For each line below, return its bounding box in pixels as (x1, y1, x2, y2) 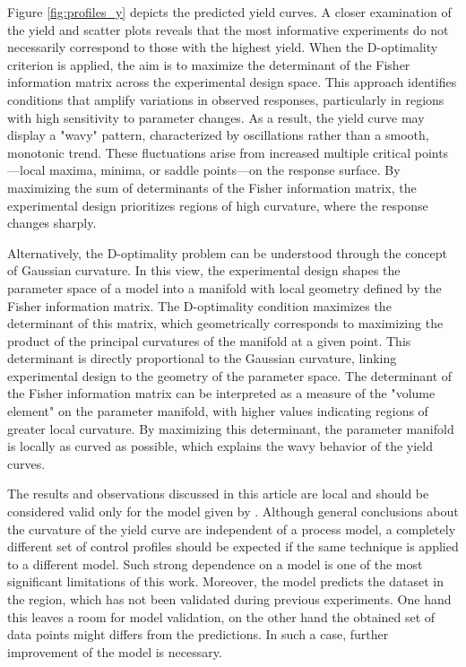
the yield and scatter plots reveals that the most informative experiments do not (7, 20, 449, 39)
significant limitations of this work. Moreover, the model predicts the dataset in (7, 572, 444, 591)
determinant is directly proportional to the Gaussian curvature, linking (7, 349, 397, 368)
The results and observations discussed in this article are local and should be (7, 484, 429, 503)
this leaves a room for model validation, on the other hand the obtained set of (7, 607, 436, 626)
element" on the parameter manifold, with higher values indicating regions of (7, 402, 428, 420)
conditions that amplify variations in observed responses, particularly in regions (7, 90, 444, 108)
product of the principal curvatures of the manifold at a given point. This (7, 331, 411, 350)
